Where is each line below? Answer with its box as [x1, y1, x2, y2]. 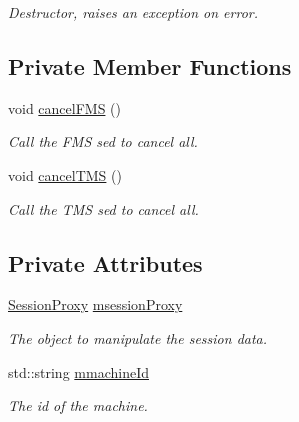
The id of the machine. [8, 395, 148, 416]
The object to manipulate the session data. [8, 327, 268, 348]
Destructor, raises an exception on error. [8, 2, 259, 22]
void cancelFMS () [8, 97, 121, 118]
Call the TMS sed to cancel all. [8, 198, 199, 219]
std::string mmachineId [8, 361, 149, 382]
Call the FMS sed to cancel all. [8, 131, 198, 152]
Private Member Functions [8, 50, 292, 81]
